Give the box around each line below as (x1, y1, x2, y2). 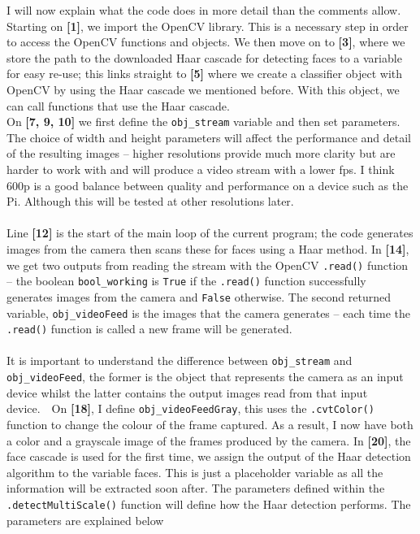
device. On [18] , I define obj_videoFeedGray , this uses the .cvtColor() (6, 400, 375, 417)
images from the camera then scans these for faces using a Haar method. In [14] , (6, 240, 409, 257)
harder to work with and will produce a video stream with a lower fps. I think (6, 161, 395, 177)
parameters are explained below (6, 511, 164, 528)
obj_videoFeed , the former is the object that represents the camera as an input (6, 368, 404, 385)
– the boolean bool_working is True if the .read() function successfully (6, 272, 366, 289)
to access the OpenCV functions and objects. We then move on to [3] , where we (6, 33, 405, 50)
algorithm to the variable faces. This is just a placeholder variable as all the (6, 463, 383, 480)
